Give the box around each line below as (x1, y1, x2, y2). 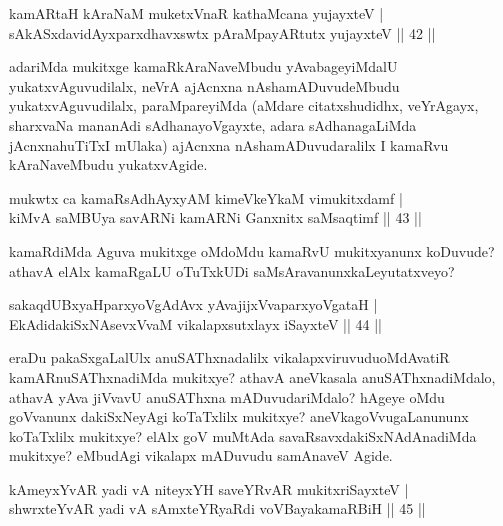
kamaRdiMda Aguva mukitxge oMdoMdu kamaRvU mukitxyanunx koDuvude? (9, 240, 495, 261)
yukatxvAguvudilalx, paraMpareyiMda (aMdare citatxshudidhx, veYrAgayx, (9, 95, 479, 116)
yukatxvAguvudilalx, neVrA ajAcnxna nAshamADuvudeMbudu (9, 75, 400, 96)
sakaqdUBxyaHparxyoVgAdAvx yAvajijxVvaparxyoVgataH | (9, 294, 378, 315)
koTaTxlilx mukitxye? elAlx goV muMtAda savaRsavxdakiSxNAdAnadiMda (9, 425, 477, 446)
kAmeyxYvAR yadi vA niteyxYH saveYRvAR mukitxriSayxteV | (9, 478, 409, 499)
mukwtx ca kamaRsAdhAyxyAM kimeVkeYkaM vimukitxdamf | (9, 187, 403, 208)
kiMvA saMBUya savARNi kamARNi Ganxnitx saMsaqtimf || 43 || (9, 207, 422, 228)
